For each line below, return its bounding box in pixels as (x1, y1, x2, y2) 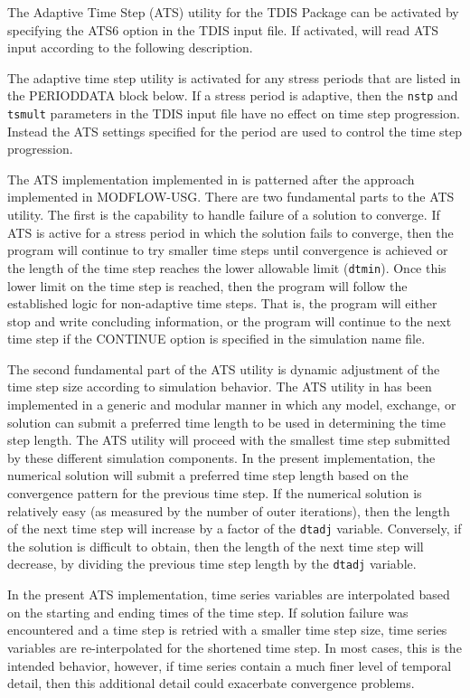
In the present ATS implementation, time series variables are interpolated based (7, 585, 450, 604)
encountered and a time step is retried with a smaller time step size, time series (7, 620, 447, 639)
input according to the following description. (7, 38, 253, 57)
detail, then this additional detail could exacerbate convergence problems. (7, 674, 415, 693)
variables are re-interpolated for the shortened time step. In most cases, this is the (7, 637, 462, 656)
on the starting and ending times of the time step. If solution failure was (7, 602, 409, 621)
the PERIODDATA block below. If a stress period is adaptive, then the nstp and (7, 86, 458, 105)
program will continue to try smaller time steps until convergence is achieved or (7, 241, 448, 259)
